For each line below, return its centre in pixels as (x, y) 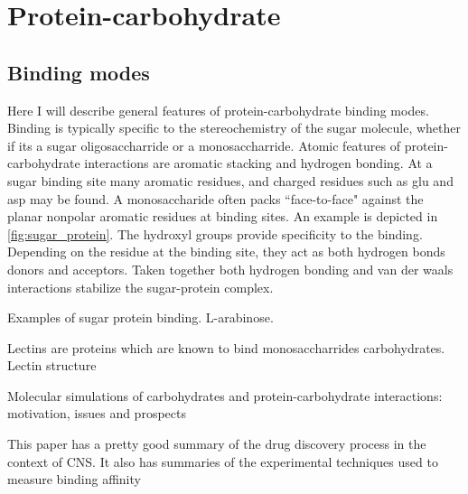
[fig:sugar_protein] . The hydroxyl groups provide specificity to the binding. (215, 233)
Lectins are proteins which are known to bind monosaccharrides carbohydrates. (226, 347)
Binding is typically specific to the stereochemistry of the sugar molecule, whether (234, 128)
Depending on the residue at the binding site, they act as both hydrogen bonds (226, 252)
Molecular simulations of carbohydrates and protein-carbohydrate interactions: (225, 395)
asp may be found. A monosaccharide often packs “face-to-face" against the (215, 198)
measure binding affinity (74, 479)
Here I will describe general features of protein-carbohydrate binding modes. (218, 110)
